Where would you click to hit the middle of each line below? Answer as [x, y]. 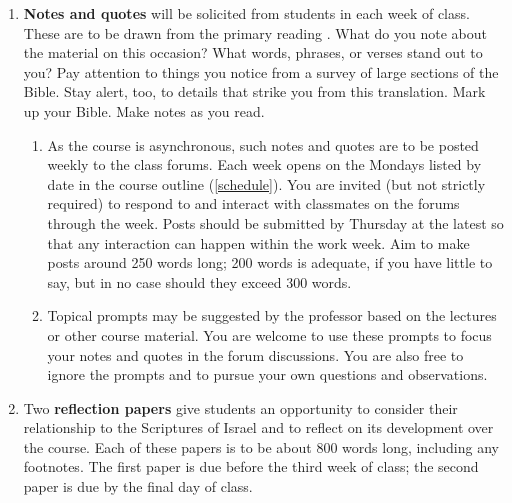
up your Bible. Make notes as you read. [144, 110]
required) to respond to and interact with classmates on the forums [253, 203]
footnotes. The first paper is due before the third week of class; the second [251, 466]
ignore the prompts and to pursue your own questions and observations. [267, 374]
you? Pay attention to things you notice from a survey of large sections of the [261, 71]
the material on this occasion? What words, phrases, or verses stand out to [253, 52]
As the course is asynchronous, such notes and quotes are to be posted [263, 144]
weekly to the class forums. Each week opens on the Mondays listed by [264, 164]
